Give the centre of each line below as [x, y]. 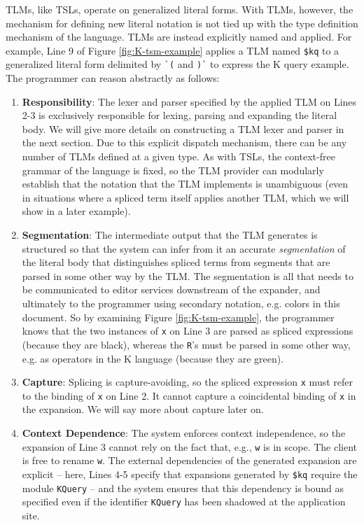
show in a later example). [76, 211]
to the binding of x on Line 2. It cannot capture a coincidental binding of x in [189, 395]
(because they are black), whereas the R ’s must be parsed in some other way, [186, 344]
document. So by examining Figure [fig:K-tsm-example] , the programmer [178, 317]
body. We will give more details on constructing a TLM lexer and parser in [183, 128]
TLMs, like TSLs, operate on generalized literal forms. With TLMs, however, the [180, 9]
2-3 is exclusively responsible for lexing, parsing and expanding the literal [180, 115]
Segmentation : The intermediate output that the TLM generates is [170, 235]
